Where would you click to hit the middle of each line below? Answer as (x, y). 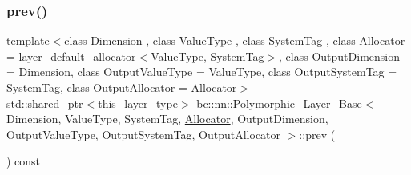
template (28, 40)
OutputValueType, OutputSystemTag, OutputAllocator (144, 134)
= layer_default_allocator (71, 56)
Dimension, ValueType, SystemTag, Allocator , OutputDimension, (167, 119)
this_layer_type (138, 103)
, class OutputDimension (339, 56)
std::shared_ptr (45, 103)
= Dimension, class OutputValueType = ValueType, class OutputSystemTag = (202, 72)
